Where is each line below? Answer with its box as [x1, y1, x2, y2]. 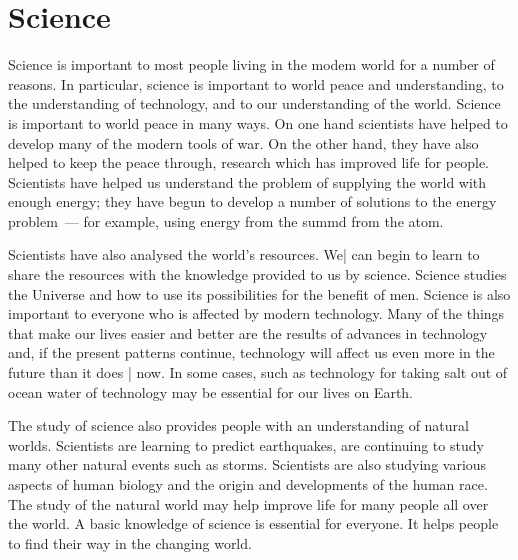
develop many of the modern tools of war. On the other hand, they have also [8, 132, 479, 153]
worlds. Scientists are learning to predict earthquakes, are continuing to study [8, 434, 484, 455]
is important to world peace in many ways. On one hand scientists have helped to [8, 112, 508, 133]
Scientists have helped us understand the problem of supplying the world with [8, 171, 487, 192]
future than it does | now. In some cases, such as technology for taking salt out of [8, 362, 508, 383]
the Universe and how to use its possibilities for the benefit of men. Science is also [8, 283, 511, 304]
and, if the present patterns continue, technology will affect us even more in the [8, 342, 495, 363]
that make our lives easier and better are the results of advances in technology [8, 322, 488, 343]
